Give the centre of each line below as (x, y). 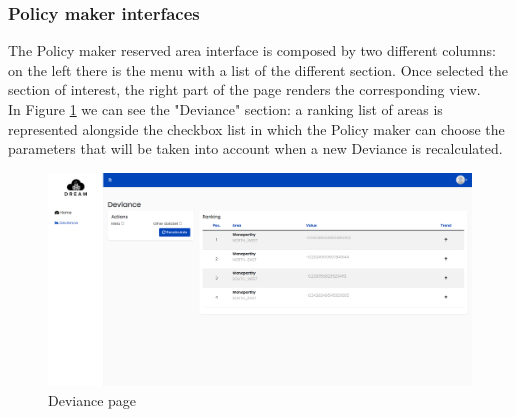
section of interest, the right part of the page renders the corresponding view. (244, 89)
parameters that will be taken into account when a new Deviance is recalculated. (255, 148)
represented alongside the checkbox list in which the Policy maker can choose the (256, 128)
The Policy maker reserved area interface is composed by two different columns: (252, 50)
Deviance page (92, 399)
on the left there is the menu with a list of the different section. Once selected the (258, 69)
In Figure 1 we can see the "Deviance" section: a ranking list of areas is (225, 109)
